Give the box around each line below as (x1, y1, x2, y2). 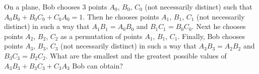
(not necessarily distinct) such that (145, 1, 252, 11)
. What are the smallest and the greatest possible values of (45, 50, 227, 60)
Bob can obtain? (72, 60, 123, 70)
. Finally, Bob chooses (177, 30, 245, 41)
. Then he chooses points (83, 11, 159, 21)
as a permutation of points (60, 30, 143, 41)
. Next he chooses (191, 21, 246, 31)
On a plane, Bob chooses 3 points (4, 1, 107, 11)
